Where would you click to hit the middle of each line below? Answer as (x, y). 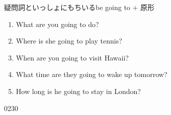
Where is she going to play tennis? (69, 41)
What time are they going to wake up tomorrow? (92, 74)
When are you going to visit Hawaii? (72, 57)
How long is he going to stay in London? (78, 91)
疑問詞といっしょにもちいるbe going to (67, 7)
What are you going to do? (57, 24)
